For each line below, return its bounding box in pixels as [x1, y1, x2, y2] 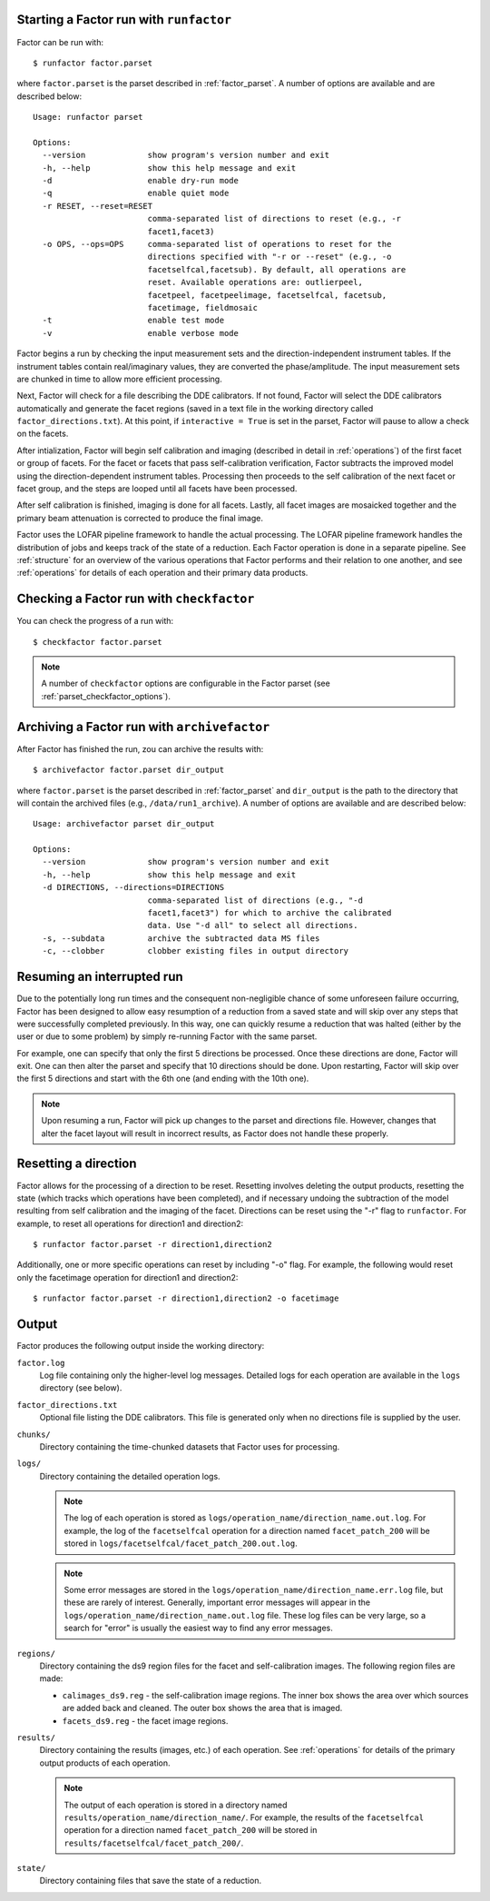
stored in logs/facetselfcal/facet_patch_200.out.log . [64, 1538, 299, 1549]
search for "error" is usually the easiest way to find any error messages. [64, 1622, 333, 1634]
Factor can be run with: [16, 36, 104, 47]
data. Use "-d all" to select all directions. [147, 920, 358, 931]
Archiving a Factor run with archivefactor [16, 718, 270, 735]
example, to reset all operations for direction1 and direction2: [16, 1218, 244, 1229]
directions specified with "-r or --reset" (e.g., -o [147, 252, 392, 262]
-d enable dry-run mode [42, 175, 240, 186]
